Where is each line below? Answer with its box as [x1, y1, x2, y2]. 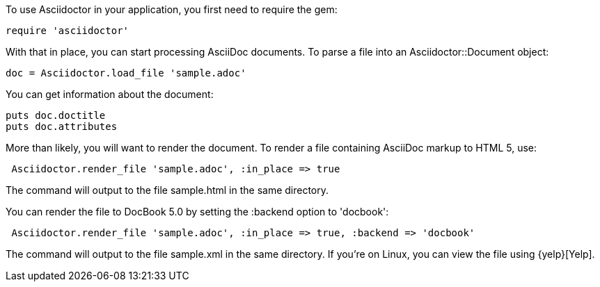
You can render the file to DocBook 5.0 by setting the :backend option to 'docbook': [6, 206, 389, 218]
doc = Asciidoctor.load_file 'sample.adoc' [6, 67, 246, 79]
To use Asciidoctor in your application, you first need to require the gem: [6, 3, 338, 15]
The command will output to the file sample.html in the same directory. [6, 184, 329, 196]
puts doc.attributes [6, 121, 118, 132]
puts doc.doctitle [6, 110, 106, 121]
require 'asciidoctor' [6, 25, 129, 36]
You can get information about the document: [6, 88, 214, 100]
